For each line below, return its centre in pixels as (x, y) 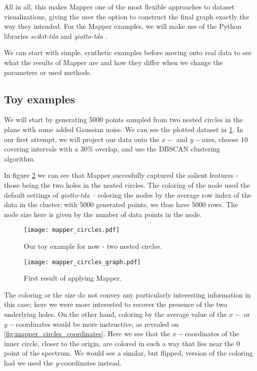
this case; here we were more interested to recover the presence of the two (116, 304)
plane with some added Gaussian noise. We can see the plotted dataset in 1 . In (124, 129)
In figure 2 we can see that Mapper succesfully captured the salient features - (121, 175)
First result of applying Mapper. (73, 278)
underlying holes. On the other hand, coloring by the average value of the (115, 314)
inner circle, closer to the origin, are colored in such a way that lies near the (119, 343)
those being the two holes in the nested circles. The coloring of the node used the (127, 185)
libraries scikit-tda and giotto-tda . (56, 36)
